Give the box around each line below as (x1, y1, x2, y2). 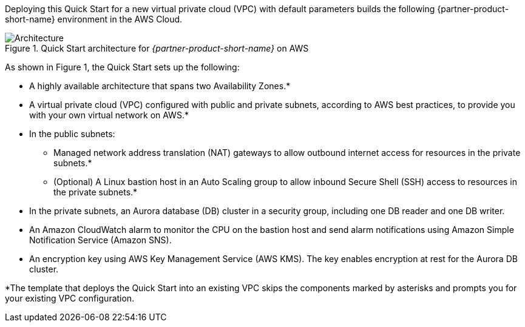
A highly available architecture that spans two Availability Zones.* (29, 81, 291, 91)
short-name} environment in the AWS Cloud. (5, 14, 183, 24)
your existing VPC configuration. (5, 293, 135, 303)
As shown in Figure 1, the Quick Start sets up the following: (5, 62, 240, 72)
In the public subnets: (29, 129, 115, 139)
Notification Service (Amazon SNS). (29, 235, 172, 245)
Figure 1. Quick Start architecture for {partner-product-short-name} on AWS (5, 43, 309, 53)
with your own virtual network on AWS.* (29, 110, 189, 120)
